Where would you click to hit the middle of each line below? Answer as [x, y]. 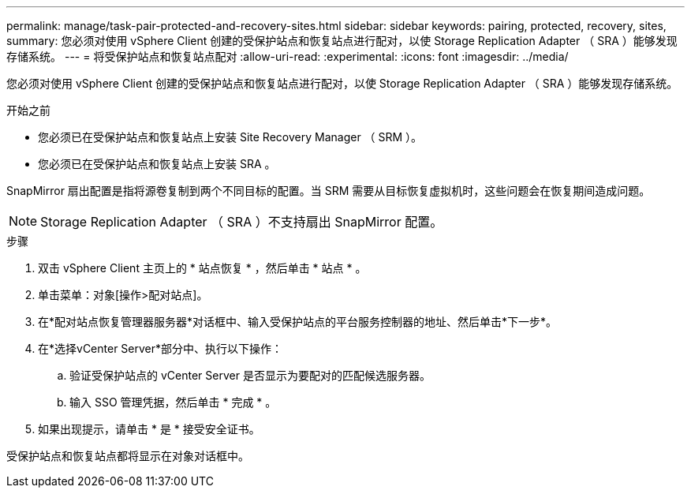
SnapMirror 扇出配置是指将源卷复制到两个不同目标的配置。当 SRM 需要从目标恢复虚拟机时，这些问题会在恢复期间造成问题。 [329, 191]
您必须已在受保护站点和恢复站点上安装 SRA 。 [157, 164]
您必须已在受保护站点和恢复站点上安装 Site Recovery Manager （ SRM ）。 [230, 137]
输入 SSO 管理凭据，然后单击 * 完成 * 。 [173, 402]
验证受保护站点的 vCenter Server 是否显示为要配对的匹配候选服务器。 [250, 375]
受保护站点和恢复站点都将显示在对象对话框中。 [128, 456]
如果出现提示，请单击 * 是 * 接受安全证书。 [149, 429]
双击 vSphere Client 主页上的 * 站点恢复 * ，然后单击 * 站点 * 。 [202, 268]
